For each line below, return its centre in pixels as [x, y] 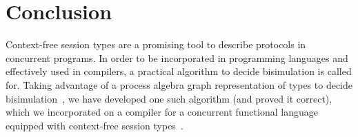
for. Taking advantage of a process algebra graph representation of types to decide [179, 84]
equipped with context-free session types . [95, 125]
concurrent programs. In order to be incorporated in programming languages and [177, 57]
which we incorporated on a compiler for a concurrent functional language [162, 112]
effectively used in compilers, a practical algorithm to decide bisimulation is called [179, 71]
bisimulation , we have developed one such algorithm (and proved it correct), [169, 98]
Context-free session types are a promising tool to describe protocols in [156, 44]
